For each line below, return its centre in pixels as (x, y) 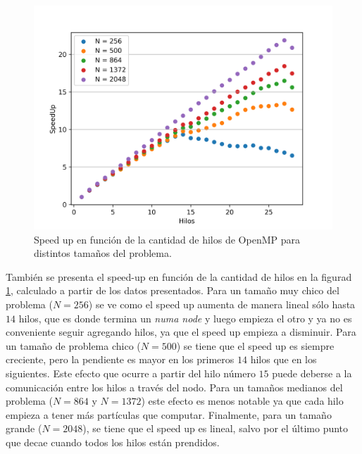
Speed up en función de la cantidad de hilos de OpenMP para (167, 239)
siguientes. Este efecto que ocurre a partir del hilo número (131, 373)
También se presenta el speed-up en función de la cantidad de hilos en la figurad (179, 276)
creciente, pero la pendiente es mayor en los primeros (120, 359)
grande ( (24, 428)
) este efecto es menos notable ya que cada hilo (242, 401)
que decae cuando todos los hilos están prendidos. (113, 442)
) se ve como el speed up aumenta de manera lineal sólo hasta (222, 304)
